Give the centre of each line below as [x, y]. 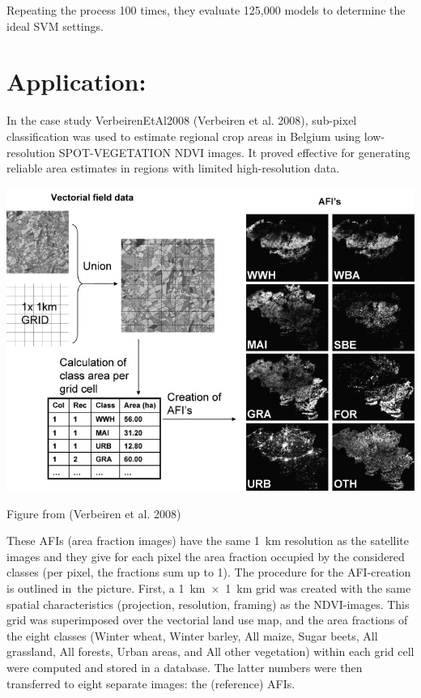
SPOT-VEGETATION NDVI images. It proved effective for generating [234, 152]
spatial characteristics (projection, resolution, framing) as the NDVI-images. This [208, 604]
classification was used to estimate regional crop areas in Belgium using [184, 136]
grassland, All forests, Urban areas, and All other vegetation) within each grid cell [210, 651]
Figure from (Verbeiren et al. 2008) [94, 513]
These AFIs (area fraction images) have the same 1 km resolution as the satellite [208, 541]
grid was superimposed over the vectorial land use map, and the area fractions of [207, 620]
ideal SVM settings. [55, 26]
